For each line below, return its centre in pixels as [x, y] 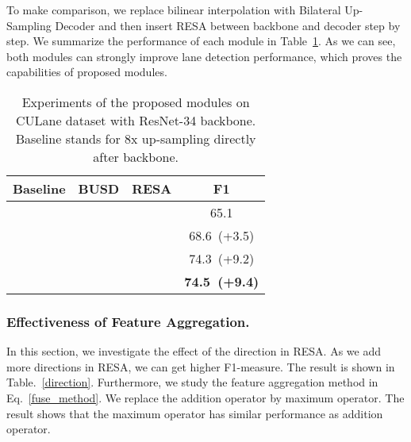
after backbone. [136, 156]
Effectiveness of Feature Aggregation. [128, 321]
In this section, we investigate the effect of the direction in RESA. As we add [194, 351]
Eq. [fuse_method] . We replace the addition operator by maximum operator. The [205, 397]
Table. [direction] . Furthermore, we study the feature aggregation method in [192, 382]
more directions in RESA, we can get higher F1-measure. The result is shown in [201, 366]
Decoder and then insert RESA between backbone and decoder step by [228, 25]
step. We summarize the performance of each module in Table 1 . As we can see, [201, 41]
